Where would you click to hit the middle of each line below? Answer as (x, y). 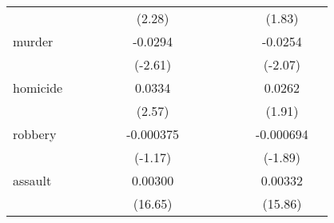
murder (33, 41)
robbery (35, 134)
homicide (38, 88)
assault (32, 180)
